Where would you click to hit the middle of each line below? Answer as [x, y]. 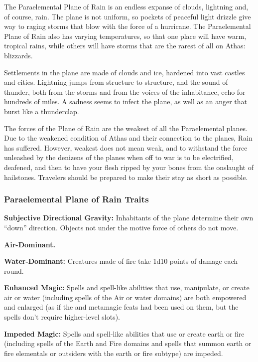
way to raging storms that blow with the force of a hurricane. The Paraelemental [128, 26]
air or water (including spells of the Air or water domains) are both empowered [125, 297]
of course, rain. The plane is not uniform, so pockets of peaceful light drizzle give [128, 16]
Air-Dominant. [30, 244]
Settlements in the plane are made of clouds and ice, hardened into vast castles [125, 72]
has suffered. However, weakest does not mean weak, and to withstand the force [126, 147]
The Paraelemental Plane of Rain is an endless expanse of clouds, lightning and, [126, 6]
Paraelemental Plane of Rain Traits [76, 199]
